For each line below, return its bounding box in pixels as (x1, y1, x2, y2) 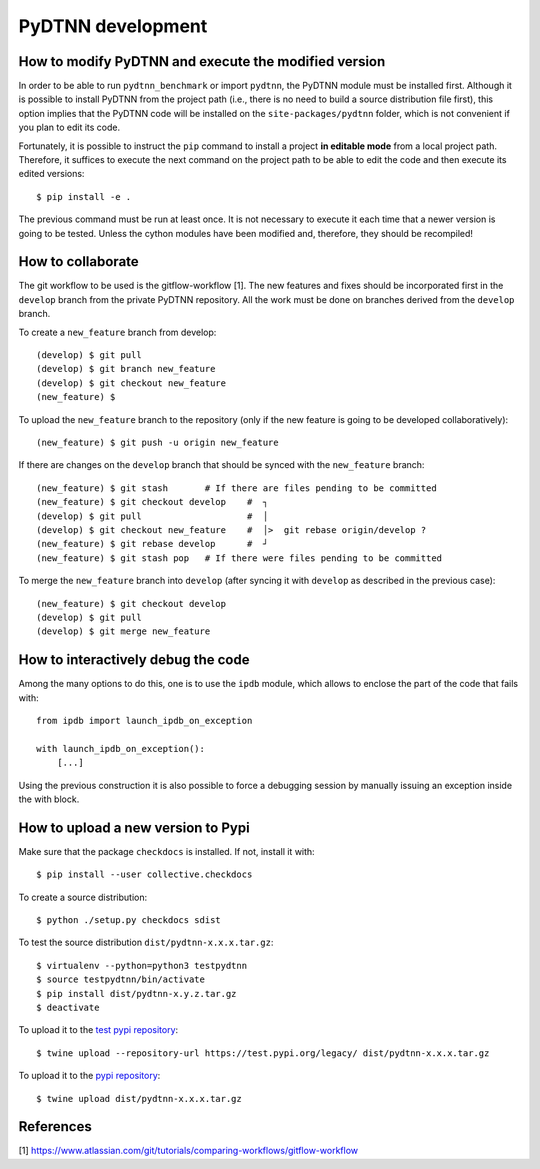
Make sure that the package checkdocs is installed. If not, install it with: (18, 845, 315, 857)
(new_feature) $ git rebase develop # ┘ (36, 538, 269, 550)
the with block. (18, 793, 80, 805)
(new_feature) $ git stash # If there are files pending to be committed (36, 482, 437, 494)
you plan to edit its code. (18, 121, 120, 134)
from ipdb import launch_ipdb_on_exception (36, 715, 253, 726)
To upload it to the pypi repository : (18, 1070, 161, 1082)
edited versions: (18, 168, 85, 180)
